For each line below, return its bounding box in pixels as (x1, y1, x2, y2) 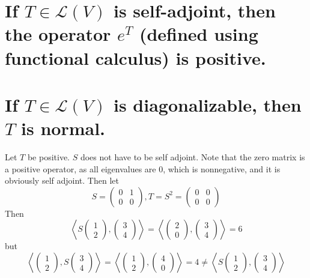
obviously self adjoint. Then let (5, 174, 119, 187)
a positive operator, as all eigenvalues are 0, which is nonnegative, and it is (5, 162, 281, 175)
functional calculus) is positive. (5, 45, 266, 70)
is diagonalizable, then (113, 92, 302, 116)
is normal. (21, 116, 106, 141)
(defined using (139, 22, 258, 46)
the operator (5, 22, 111, 46)
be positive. (27, 151, 70, 163)
